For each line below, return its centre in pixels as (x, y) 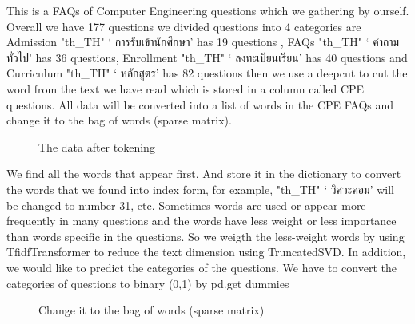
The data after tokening (97, 146)
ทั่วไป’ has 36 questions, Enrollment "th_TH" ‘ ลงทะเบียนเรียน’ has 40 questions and (207, 57)
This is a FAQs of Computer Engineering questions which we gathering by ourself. (208, 10)
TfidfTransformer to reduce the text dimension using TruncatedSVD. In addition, (206, 252)
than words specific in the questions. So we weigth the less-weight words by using (206, 236)
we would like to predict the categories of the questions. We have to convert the (202, 267)
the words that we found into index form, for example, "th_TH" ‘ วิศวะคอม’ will (200, 189)
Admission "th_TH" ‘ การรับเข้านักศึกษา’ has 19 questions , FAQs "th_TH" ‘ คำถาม (203, 42)
